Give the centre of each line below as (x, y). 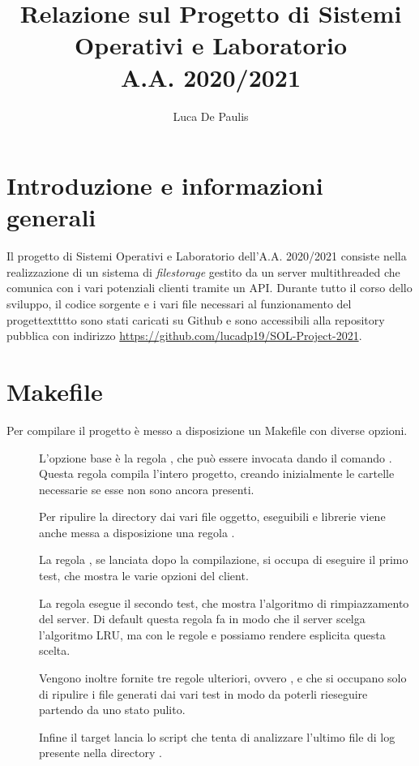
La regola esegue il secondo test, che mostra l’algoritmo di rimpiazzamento (224, 602)
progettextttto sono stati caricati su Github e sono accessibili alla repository (196, 319)
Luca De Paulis (211, 116)
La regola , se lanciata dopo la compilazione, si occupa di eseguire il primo (224, 559)
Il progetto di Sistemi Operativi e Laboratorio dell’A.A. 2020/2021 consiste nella (207, 256)
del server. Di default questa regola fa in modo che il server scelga (202, 619)
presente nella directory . (100, 753)
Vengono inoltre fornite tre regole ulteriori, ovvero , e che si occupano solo (223, 678)
